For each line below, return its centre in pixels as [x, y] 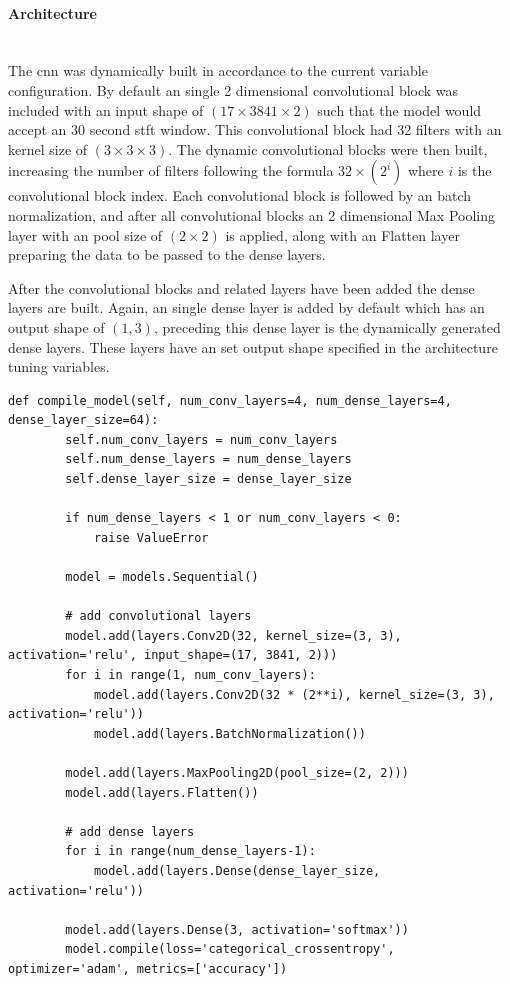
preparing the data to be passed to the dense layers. [167, 254]
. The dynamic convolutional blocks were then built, [328, 148]
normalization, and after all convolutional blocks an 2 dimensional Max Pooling [251, 214]
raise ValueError [151, 537]
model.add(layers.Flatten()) [162, 792]
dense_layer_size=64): [83, 420]
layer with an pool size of [85, 234]
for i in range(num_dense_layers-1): [190, 851]
